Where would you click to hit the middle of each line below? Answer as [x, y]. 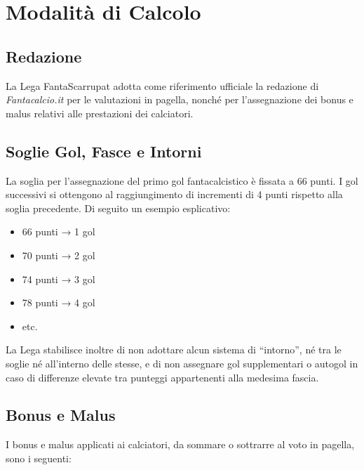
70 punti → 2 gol [59, 255]
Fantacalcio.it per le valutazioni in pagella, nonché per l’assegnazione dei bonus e [180, 99]
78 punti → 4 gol [59, 302]
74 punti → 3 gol [59, 279]
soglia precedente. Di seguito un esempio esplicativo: [118, 208]
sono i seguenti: [39, 458]
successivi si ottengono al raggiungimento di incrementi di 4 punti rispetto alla [174, 194]
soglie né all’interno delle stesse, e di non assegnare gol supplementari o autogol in [182, 363]
